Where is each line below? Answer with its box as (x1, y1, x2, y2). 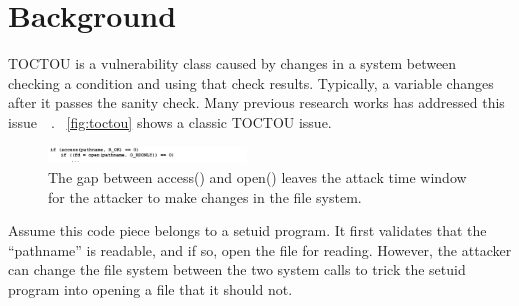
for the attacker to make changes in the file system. (48, 186, 362, 207)
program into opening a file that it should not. (8, 278, 293, 299)
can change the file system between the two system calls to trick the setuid (8, 259, 466, 280)
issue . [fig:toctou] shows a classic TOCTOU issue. (8, 111, 332, 132)
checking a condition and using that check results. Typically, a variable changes (8, 72, 494, 93)
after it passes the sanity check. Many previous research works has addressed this (8, 92, 505, 113)
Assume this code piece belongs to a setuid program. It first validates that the (8, 220, 487, 241)
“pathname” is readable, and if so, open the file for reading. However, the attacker (8, 239, 512, 260)
